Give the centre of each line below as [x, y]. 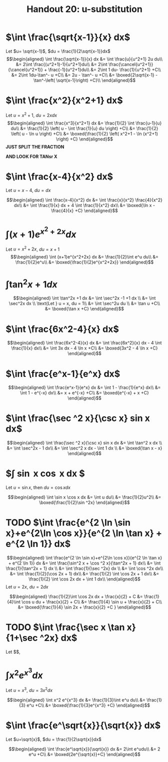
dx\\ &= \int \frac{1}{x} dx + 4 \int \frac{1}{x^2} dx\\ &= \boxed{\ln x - [84, 205]
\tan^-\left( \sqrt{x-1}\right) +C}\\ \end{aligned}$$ [84, 80]
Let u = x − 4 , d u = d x [28, 190]
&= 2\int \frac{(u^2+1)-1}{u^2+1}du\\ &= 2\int [62, 64]
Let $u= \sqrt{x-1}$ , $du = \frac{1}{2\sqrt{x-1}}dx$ [58, 51]
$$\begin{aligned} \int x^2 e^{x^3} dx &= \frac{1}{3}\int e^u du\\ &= [76, 700]
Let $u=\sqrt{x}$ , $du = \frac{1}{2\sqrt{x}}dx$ [54, 739]
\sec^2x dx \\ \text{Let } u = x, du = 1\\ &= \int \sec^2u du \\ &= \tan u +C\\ [84, 303]
